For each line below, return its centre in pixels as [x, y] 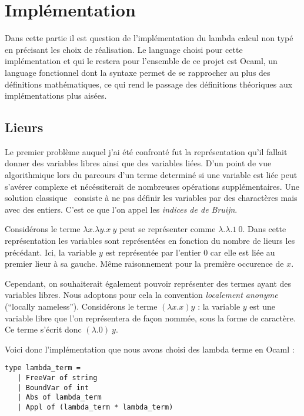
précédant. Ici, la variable [51, 252]
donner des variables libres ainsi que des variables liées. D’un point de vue [138, 163]
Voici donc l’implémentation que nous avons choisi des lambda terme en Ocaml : [150, 349]
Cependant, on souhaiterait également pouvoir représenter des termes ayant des [148, 283]
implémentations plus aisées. [56, 95]
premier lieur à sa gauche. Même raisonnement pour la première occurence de [144, 264]
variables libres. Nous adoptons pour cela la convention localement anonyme [141, 295]
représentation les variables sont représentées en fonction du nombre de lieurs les [150, 241]
